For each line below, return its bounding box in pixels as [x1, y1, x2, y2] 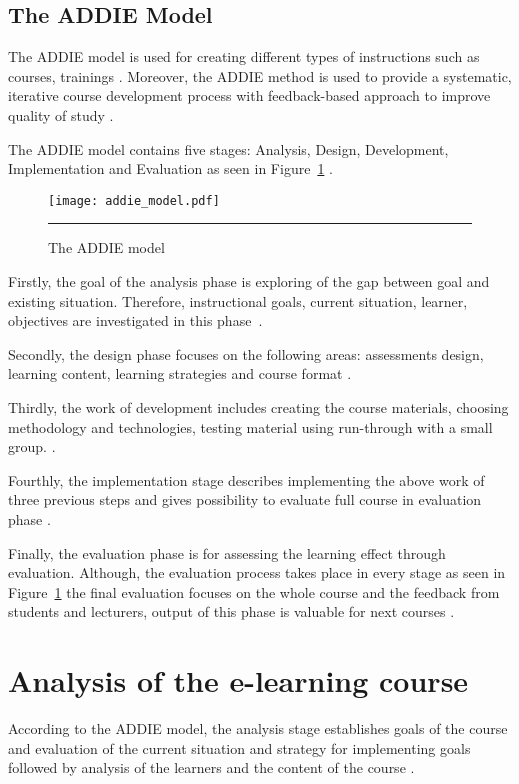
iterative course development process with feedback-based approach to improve [8, 85, 491, 106]
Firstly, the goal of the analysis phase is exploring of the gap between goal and [8, 271, 490, 292]
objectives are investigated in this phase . [8, 310, 263, 331]
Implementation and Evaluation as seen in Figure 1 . [8, 158, 333, 179]
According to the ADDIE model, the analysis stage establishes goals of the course [8, 718, 508, 739]
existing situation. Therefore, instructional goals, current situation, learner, [8, 290, 468, 311]
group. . [8, 436, 56, 457]
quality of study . [8, 104, 114, 125]
